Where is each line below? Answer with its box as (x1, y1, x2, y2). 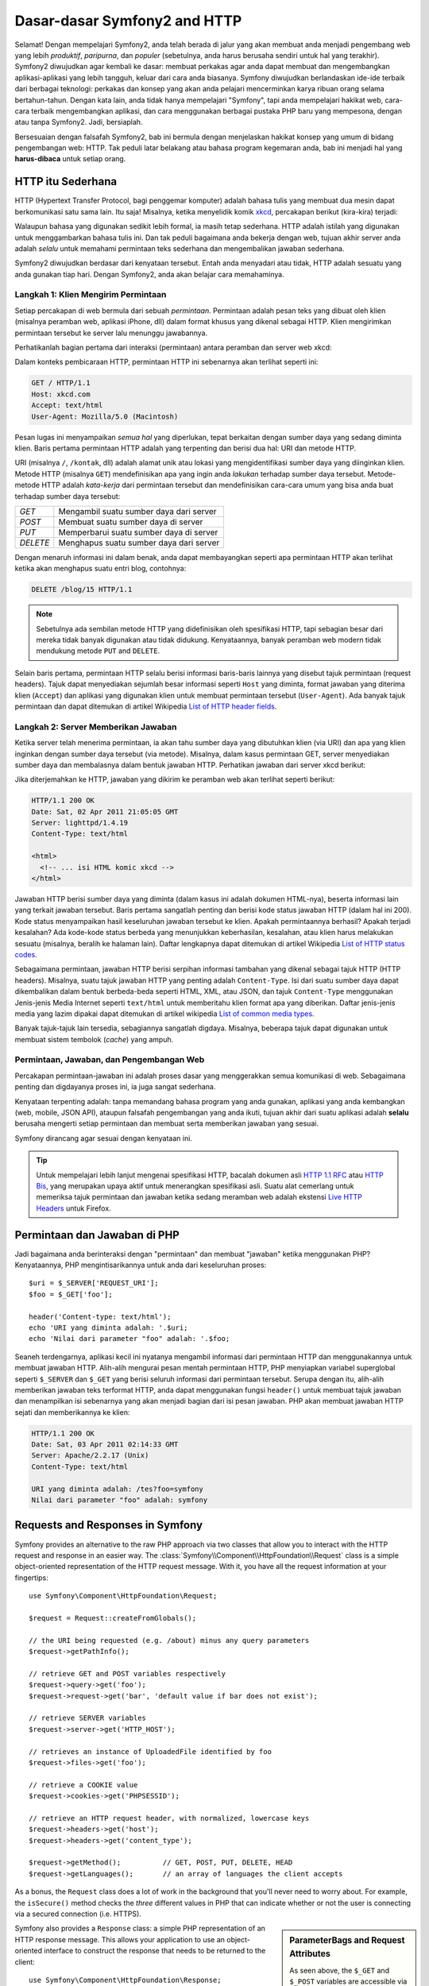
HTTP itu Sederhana (14, 175, 118, 188)
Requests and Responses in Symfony (14, 1518, 203, 1532)
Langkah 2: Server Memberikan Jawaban (14, 721, 177, 732)
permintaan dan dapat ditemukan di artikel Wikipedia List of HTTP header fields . (14, 701, 277, 711)
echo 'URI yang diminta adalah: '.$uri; (29, 1323, 188, 1332)
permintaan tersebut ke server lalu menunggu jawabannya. (14, 328, 208, 338)
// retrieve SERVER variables (29, 1714, 147, 1723)
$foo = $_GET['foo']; (29, 1289, 113, 1299)
